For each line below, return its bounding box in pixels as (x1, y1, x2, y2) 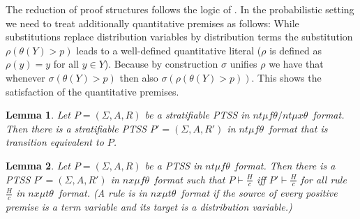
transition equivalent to (6, 135, 104, 149)
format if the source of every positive (181, 186, 338, 200)
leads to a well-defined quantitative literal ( (76, 43, 262, 57)
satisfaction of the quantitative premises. (6, 84, 179, 98)
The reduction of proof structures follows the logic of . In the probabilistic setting (6, 2, 354, 16)
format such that (154, 172, 225, 186)
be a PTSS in (144, 158, 202, 172)
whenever (6, 70, 45, 84)
